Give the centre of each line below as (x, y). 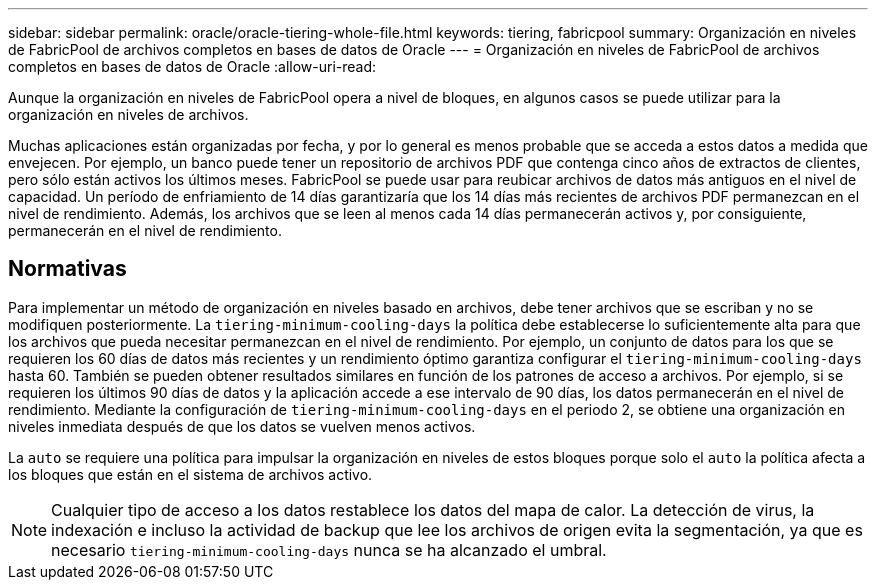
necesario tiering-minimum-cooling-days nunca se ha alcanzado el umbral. (329, 549)
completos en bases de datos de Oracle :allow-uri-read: (192, 66)
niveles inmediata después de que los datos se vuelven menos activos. (242, 426)
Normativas (67, 269)
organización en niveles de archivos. (128, 114)
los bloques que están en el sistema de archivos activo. (190, 474)
